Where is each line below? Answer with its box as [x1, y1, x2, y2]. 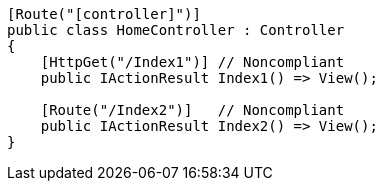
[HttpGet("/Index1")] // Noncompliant [40, 54, 345, 70]
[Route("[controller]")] [7, 6, 201, 22]
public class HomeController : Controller [7, 22, 345, 38]
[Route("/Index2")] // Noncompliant [40, 102, 345, 118]
